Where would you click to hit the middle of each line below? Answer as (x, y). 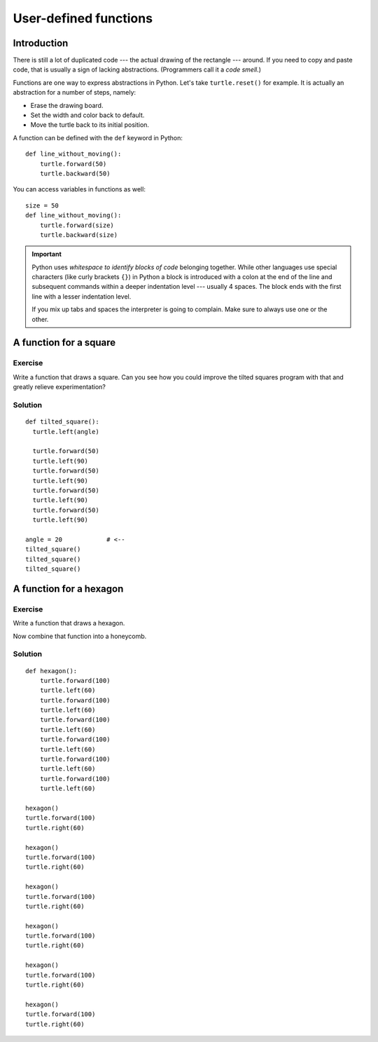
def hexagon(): (51, 671)
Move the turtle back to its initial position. (90, 125)
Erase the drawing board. (67, 105)
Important (47, 254)
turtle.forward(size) (77, 225)
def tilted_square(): (62, 422)
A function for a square (64, 343)
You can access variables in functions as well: (79, 189)
